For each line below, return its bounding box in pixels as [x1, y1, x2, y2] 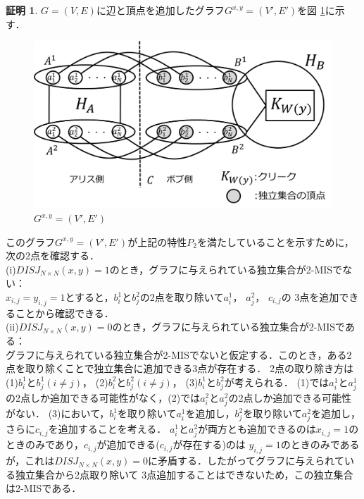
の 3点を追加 [281, 290, 339, 304]
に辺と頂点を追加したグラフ [96, 3, 225, 17]
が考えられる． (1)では [224, 374, 330, 389]
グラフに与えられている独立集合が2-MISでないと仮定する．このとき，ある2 [6, 347, 352, 362]
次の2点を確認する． [6, 248, 99, 263]
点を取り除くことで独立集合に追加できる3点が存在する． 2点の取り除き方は [6, 361, 353, 376]
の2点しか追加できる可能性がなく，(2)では [6, 390, 201, 405]
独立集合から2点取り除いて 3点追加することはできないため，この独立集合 [15, 467, 353, 481]
